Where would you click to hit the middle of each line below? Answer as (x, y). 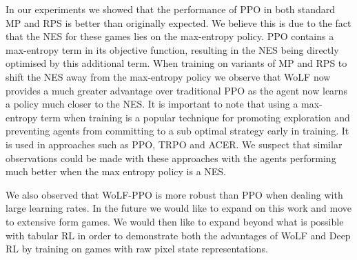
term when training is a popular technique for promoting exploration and (195, 117)
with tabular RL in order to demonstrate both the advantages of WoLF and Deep (178, 235)
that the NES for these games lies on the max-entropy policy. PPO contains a (170, 36)
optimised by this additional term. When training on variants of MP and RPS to (176, 63)
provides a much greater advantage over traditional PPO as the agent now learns (176, 90)
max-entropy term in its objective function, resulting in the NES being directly (172, 49)
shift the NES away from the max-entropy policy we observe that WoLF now (168, 76)
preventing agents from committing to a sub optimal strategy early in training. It (177, 131)
